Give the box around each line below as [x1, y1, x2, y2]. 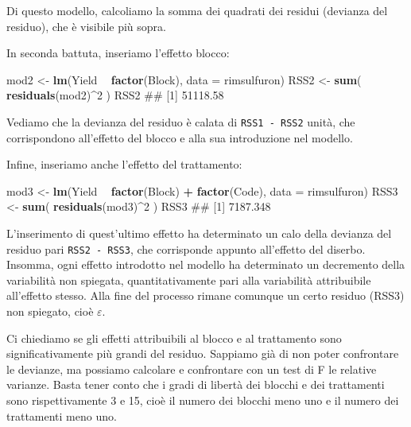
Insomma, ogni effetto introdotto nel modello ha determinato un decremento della [6, 256, 405, 273]
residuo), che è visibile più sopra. [6, 17, 166, 34]
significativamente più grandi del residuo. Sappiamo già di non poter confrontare [6, 345, 399, 362]
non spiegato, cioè [6, 303, 94, 320]
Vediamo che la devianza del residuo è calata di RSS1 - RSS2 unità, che [6, 113, 355, 130]
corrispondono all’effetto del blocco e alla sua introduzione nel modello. [6, 129, 353, 146]
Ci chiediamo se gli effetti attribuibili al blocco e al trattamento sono [6, 329, 342, 346]
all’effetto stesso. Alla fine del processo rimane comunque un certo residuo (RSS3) [6, 287, 405, 304]
